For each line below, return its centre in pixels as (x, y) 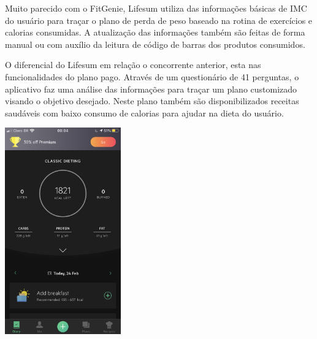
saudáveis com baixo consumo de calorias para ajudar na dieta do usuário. (144, 112)
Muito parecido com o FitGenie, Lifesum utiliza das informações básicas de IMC (156, 8)
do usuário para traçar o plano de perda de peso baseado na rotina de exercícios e (159, 20)
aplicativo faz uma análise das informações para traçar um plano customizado (151, 89)
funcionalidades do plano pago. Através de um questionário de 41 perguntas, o (152, 76)
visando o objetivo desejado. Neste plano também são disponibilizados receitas (152, 101)
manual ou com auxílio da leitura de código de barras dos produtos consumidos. (155, 44)
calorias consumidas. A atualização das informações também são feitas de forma (155, 32)
